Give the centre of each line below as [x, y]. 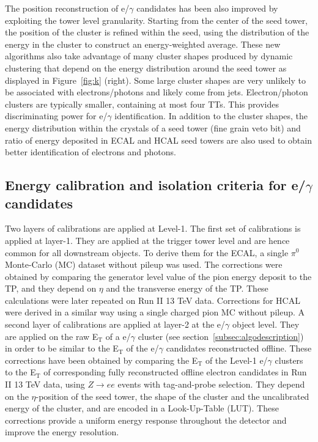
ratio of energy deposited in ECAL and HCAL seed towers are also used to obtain [158, 140]
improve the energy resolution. [62, 432]
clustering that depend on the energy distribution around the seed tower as [146, 68]
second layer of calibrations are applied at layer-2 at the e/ [115, 324]
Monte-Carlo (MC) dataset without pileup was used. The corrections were [144, 264]
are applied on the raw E [52, 336]
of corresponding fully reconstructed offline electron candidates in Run [175, 372]
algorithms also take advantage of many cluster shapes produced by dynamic [149, 56]
